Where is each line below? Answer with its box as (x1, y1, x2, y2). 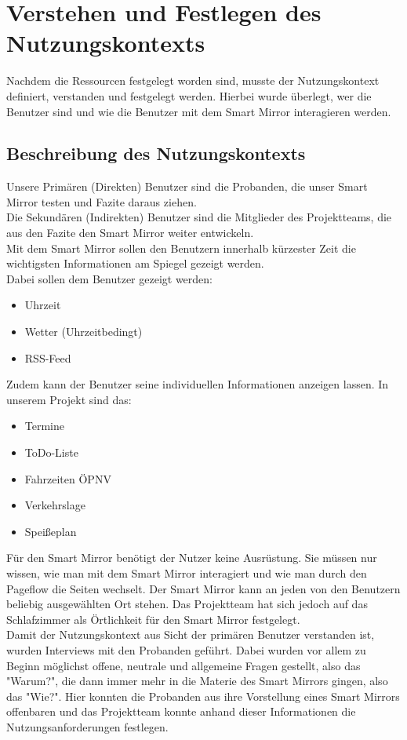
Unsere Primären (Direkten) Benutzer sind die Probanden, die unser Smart (6, 178, 368, 195)
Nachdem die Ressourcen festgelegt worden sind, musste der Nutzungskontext (6, 72, 380, 89)
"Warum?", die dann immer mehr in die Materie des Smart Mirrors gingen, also (6, 673, 388, 689)
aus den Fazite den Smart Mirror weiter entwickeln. (6, 224, 254, 241)
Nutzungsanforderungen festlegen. (6, 718, 169, 735)
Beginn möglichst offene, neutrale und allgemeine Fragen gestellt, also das (6, 657, 361, 673)
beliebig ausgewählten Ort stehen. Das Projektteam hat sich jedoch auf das (6, 596, 368, 612)
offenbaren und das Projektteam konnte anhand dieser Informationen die (6, 703, 356, 720)
